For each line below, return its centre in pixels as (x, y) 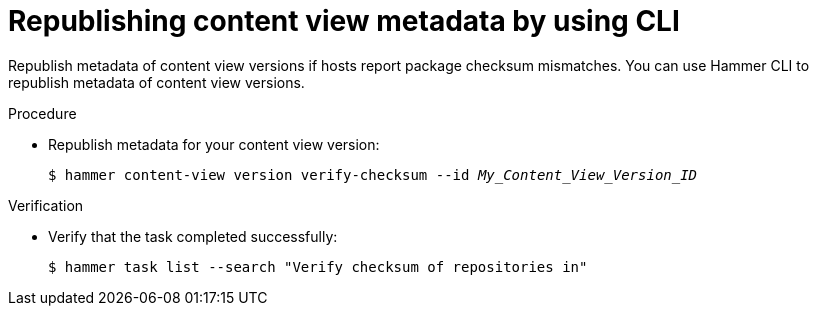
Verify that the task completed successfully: (193, 236)
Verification (46, 205)
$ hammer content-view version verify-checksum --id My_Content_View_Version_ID (373, 174)
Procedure (42, 113)
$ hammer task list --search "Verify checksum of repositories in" (318, 266)
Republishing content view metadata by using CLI (344, 21)
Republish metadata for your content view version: (214, 144)
